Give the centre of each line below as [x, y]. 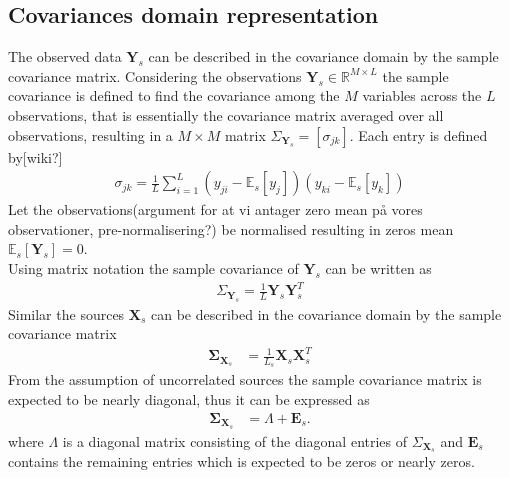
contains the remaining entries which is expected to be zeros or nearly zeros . [241, 461]
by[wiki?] [35, 156]
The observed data [65, 56]
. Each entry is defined [418, 134]
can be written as [378, 267]
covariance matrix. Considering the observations [155, 75]
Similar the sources [66, 313]
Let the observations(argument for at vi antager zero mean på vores [215, 209]
